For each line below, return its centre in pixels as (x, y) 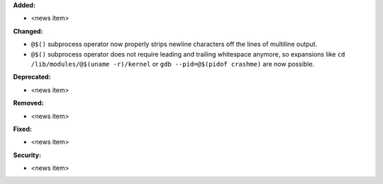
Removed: (28, 103)
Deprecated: (32, 77)
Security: (27, 155)
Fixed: (22, 129)
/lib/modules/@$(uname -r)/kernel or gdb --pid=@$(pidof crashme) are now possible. (173, 64)
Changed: (28, 31)
